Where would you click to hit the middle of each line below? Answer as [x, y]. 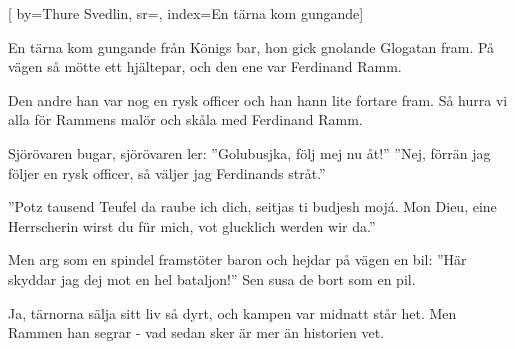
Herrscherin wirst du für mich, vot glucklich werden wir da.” [192, 225]
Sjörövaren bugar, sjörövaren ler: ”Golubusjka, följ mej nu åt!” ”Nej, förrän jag [249, 152]
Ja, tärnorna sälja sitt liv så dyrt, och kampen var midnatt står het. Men [232, 312]
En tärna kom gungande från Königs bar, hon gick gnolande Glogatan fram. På [251, 46]
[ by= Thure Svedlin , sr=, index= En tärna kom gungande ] [186, 13]
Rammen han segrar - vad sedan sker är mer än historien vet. [196, 332]
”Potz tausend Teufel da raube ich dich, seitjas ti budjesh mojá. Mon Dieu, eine [252, 206]
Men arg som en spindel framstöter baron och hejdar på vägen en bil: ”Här [237, 259]
